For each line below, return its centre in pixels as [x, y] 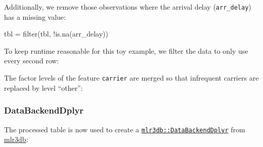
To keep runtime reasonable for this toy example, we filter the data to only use [126, 50]
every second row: [32, 61]
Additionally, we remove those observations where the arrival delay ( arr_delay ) [128, 7]
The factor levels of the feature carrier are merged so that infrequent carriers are [131, 78]
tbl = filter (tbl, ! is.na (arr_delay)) [56, 34]
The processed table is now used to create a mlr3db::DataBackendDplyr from [125, 129]
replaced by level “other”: [43, 87]
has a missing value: [35, 16]
